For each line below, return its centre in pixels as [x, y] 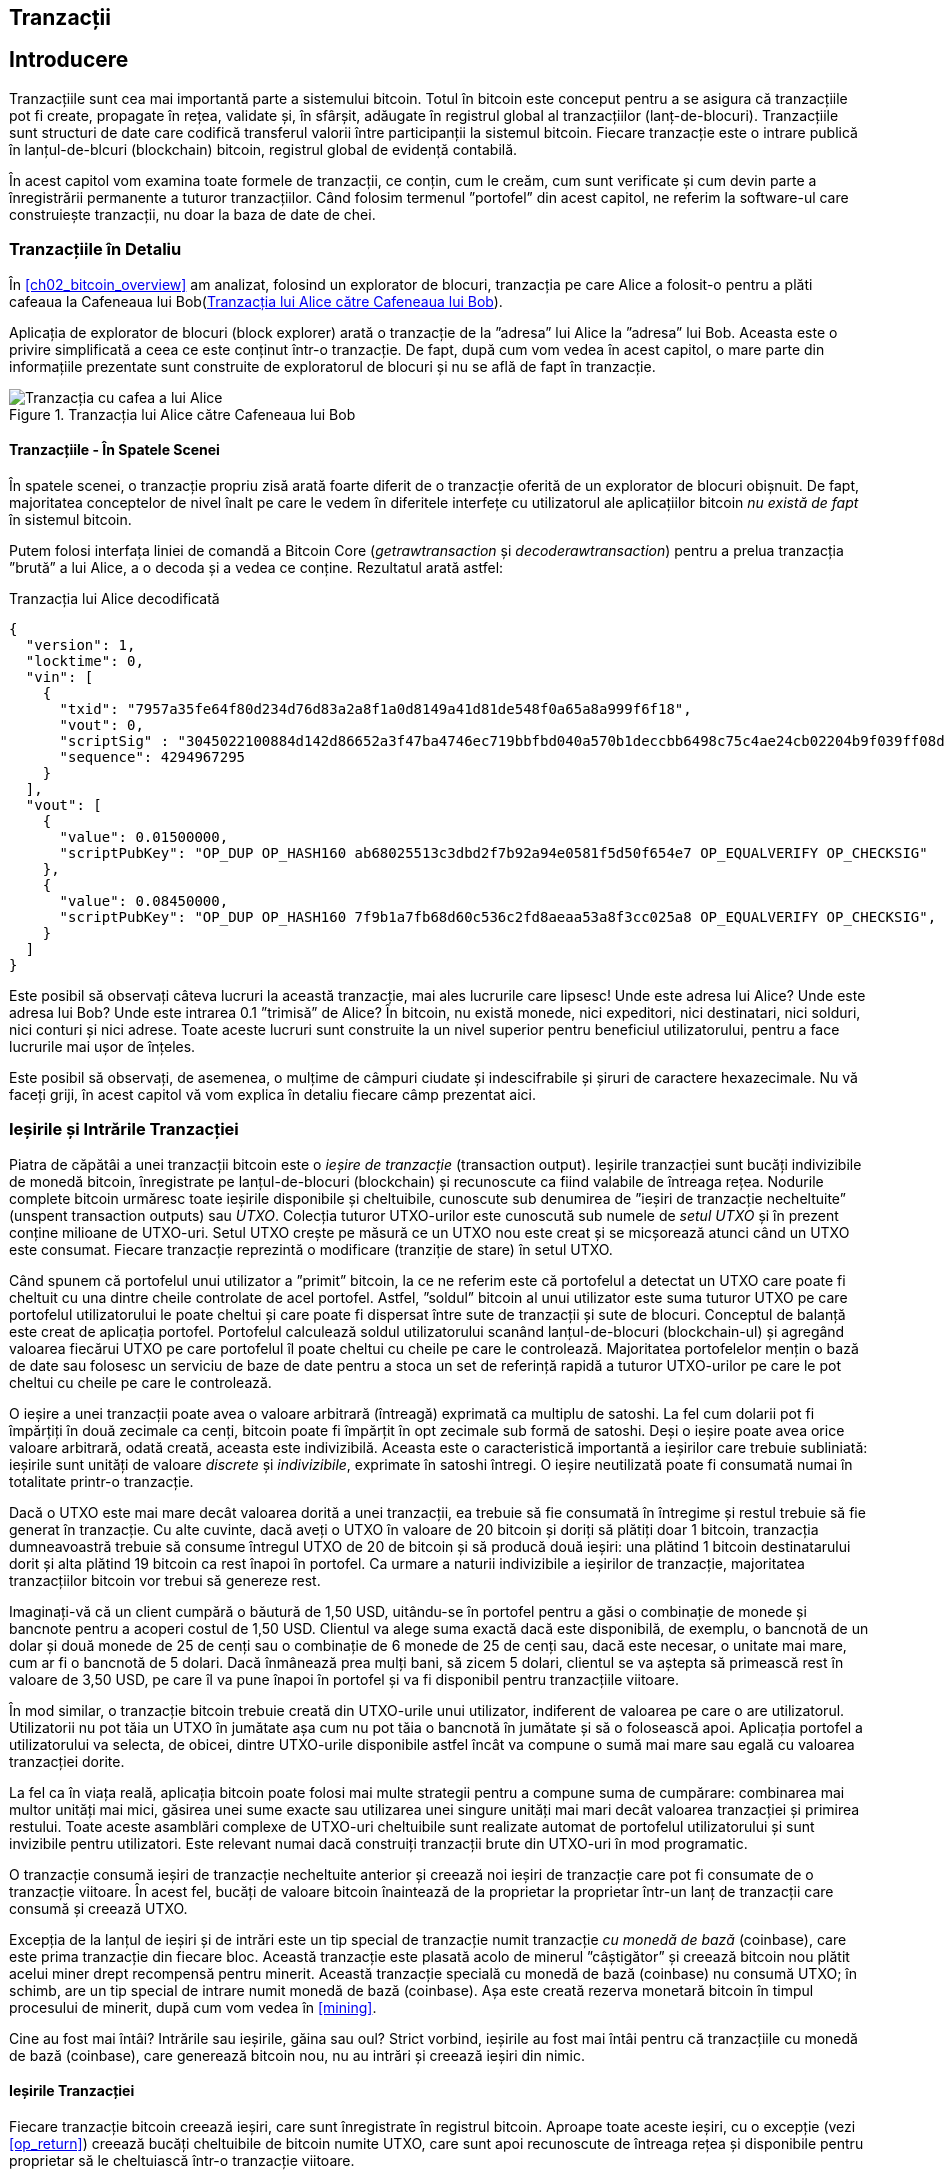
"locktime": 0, [84, 660]
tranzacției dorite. [67, 1761]
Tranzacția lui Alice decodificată [114, 598]
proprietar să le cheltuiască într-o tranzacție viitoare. [182, 2160]
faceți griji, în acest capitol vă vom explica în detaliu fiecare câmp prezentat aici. [272, 1094]
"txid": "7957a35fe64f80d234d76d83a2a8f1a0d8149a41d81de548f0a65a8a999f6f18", [375, 708]
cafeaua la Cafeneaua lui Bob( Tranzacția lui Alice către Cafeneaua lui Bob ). [256, 301]
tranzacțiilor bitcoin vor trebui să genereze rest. [165, 1580]
